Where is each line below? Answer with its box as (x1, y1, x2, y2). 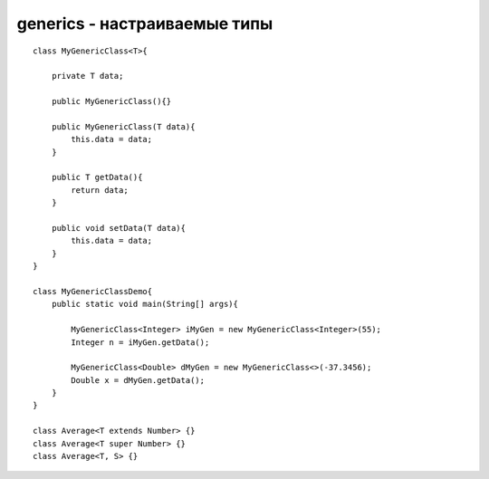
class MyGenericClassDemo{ (33, 286, 153, 296)
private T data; (51, 71, 124, 81)
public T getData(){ (51, 172, 143, 183)
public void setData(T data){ (51, 223, 186, 234)
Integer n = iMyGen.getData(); (71, 337, 210, 348)
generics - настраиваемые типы (16, 14, 273, 34)
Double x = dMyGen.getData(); (71, 375, 206, 385)
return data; (71, 185, 129, 195)
